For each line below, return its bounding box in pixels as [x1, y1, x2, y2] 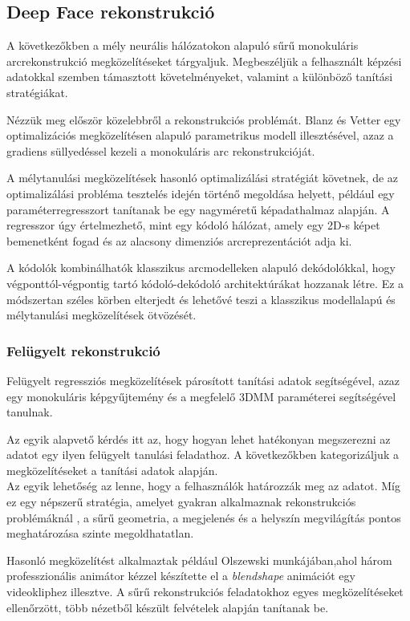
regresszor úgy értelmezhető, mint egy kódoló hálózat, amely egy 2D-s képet [6, 217, 380, 233]
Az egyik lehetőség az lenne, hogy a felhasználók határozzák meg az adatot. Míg [6, 477, 400, 494]
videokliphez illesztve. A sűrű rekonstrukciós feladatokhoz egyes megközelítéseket [6, 583, 404, 600]
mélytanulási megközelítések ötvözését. [6, 306, 197, 323]
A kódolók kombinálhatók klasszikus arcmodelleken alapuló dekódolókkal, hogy [6, 259, 396, 276]
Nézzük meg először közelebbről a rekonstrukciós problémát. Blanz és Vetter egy [6, 111, 401, 128]
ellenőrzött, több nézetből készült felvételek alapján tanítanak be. [6, 599, 329, 615]
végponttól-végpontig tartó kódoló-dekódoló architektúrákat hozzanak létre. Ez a [6, 274, 404, 291]
